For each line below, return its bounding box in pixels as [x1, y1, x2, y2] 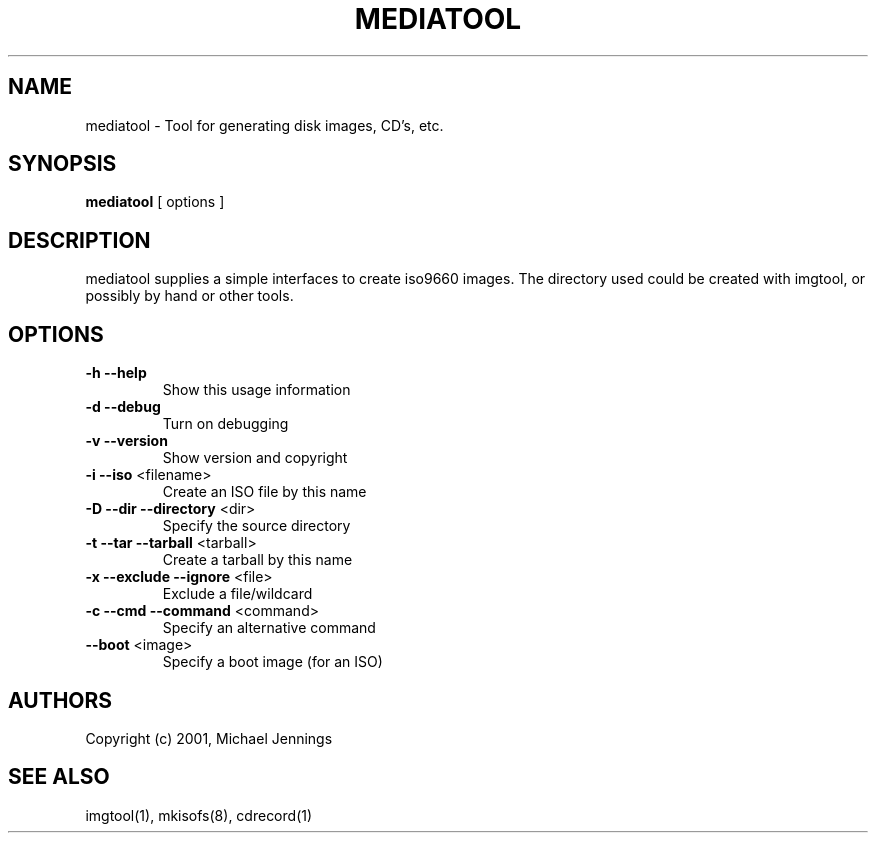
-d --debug [85, 398, 161, 416]
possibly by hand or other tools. [85, 287, 294, 305]
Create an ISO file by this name [162, 483, 367, 501]
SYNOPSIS [8, 151, 117, 177]
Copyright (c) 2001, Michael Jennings [85, 729, 333, 747]
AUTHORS [8, 687, 113, 713]
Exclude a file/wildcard [162, 585, 313, 603]
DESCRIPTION [8, 227, 151, 253]
